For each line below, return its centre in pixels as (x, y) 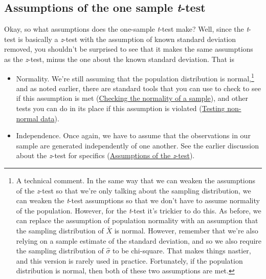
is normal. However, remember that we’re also (186, 230)
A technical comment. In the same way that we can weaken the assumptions (136, 180)
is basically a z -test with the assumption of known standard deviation (127, 39)
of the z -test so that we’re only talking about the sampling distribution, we (134, 190)
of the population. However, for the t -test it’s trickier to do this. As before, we (139, 210)
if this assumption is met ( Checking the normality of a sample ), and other (132, 98)
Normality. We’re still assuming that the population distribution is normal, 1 (135, 77)
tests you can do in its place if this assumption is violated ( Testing (120, 108)
